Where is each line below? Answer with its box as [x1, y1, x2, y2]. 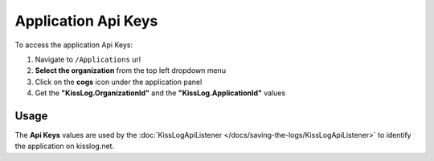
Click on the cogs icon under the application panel [35, 77, 203, 87]
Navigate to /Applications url [35, 54, 141, 64]
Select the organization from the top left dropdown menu [35, 66, 227, 75]
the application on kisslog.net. [14, 141, 115, 151]
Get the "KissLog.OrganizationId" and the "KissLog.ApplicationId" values [35, 88, 286, 98]
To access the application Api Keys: [14, 40, 133, 50]
